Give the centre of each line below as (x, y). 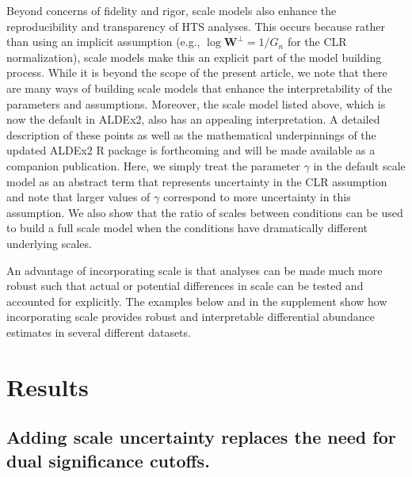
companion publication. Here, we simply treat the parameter (153, 165)
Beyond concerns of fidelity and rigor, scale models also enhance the (172, 10)
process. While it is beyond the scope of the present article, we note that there (197, 73)
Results (48, 386)
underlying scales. (49, 243)
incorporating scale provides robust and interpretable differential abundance (191, 317)
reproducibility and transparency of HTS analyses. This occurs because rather (196, 26)
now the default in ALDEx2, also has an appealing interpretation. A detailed (193, 119)
